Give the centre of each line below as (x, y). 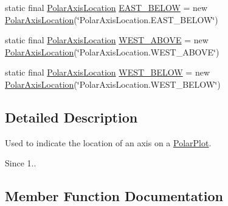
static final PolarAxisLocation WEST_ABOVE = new (107, 40)
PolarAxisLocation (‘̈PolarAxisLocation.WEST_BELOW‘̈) (113, 84)
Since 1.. (21, 163)
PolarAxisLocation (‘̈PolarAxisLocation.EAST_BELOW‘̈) (112, 19)
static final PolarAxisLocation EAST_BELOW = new (106, 7)
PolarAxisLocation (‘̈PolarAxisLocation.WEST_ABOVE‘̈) (112, 51)
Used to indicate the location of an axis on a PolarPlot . (108, 142)
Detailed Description (71, 117)
